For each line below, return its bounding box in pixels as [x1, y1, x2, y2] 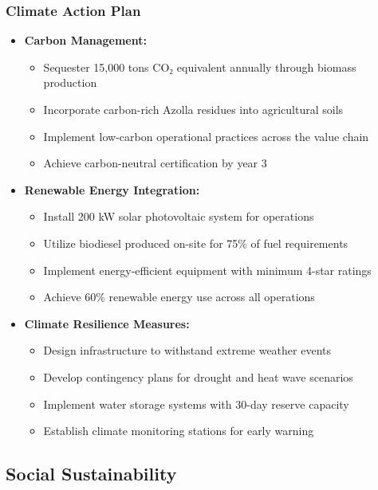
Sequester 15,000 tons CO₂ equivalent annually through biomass [43, 58, 356, 75]
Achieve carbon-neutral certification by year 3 [43, 155, 267, 171]
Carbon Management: [24, 32, 147, 49]
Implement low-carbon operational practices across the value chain [43, 127, 369, 144]
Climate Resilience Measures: [24, 315, 190, 331]
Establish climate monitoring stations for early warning [43, 422, 314, 439]
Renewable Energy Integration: [24, 181, 200, 198]
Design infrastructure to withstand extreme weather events [43, 342, 331, 359]
